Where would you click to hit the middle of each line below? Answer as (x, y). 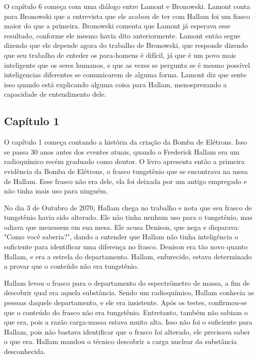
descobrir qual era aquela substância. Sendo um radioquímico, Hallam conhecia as (129, 292)
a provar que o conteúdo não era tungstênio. (71, 266)
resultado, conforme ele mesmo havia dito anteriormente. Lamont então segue (122, 35)
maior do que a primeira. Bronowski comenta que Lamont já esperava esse (117, 26)
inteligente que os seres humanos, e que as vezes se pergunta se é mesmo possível (127, 65)
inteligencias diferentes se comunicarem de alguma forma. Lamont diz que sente (125, 75)
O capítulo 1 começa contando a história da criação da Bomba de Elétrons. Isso (126, 142)
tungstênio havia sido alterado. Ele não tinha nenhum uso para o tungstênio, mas (128, 217)
